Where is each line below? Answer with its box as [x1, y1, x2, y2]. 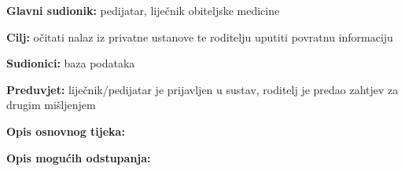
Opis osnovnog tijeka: [6, 122, 125, 139]
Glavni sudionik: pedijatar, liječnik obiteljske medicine [6, 2, 280, 18]
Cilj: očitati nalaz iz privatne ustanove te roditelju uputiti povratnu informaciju [6, 28, 393, 45]
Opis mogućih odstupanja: [6, 149, 151, 166]
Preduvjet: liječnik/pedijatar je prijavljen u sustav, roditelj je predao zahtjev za [6, 81, 399, 97]
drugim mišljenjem [6, 96, 96, 113]
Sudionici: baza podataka [6, 55, 135, 71]
